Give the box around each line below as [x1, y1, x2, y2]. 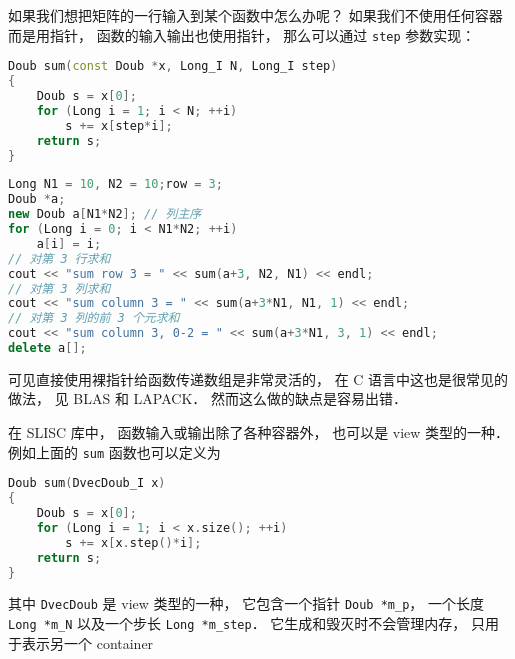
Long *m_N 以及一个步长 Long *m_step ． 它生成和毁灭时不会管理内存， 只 [8, 613, 485, 634]
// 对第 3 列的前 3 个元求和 [8, 311, 180, 326]
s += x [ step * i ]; [65, 118, 173, 133]
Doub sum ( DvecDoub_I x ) [8, 476, 166, 491]
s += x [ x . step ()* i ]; [65, 535, 202, 550]
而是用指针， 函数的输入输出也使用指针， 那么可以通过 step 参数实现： [8, 24, 476, 45]
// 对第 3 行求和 [8, 251, 111, 266]
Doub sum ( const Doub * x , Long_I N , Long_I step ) [8, 59, 338, 74]
